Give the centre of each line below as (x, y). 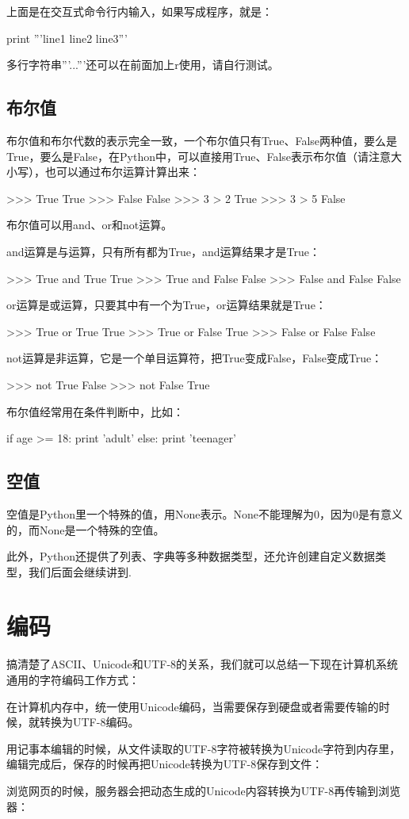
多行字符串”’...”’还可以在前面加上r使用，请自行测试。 (143, 65)
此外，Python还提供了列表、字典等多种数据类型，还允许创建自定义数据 (191, 556)
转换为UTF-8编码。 (89, 722)
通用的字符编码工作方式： (73, 679)
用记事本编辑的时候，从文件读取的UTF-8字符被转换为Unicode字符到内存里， (204, 748)
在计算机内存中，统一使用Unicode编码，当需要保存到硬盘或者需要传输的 (193, 706)
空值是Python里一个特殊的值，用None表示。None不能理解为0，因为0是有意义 (204, 513)
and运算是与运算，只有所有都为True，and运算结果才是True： (164, 251)
